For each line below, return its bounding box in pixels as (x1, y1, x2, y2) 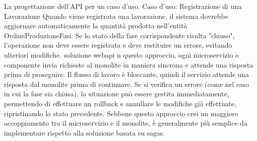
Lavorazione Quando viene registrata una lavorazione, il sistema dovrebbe (4, 10, 228, 21)
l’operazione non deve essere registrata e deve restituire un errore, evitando (4, 40, 232, 50)
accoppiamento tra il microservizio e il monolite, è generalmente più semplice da (4, 118, 248, 128)
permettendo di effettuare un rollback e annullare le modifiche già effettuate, (4, 98, 237, 108)
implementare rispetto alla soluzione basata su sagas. (4, 127, 165, 138)
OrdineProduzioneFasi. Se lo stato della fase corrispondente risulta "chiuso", (4, 30, 235, 40)
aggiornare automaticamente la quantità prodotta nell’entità (4, 20, 188, 31)
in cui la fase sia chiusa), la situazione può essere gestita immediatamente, (4, 88, 229, 99)
